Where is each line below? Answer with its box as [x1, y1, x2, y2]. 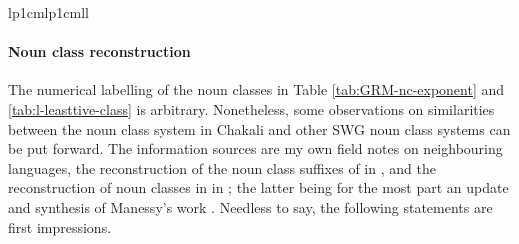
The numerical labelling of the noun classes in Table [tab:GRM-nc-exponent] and [8, 79, 505, 100]
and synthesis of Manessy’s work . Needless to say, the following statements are [8, 196, 493, 217]
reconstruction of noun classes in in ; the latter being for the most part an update [8, 177, 509, 198]
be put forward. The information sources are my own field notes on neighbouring [8, 138, 503, 159]
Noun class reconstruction [8, 41, 191, 62]
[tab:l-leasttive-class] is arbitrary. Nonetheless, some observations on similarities [8, 98, 495, 119]
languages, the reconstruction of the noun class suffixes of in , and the [8, 157, 436, 178]
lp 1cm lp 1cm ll [8, 2, 89, 22]
